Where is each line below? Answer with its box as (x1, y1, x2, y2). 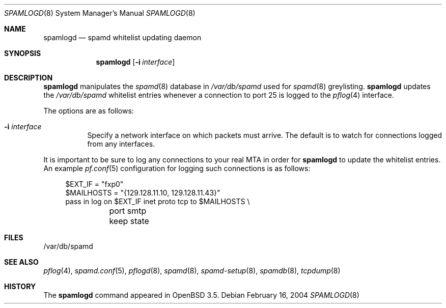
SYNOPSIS (4, 49, 41, 58)
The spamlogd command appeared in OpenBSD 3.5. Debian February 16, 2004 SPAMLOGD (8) (43, 291, 359, 299)
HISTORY (4, 282, 36, 291)
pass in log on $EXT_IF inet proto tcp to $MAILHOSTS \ (65, 197, 250, 206)
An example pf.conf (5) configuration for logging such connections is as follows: (43, 164, 311, 173)
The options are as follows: (43, 106, 134, 115)
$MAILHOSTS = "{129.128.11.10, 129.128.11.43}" (65, 188, 220, 197)
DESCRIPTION (4, 73, 53, 82)
